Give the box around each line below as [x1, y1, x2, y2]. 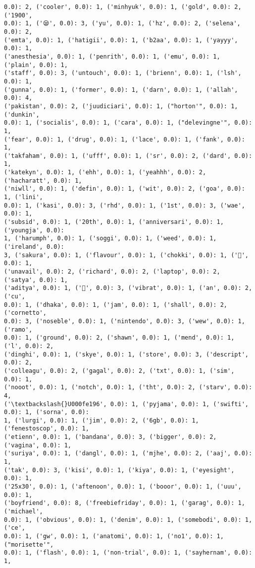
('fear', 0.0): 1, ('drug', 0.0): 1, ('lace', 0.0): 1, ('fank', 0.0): [4, 136, 245, 143]
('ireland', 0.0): [4, 243, 64, 251]
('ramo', [4, 326, 33, 333]
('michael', [4, 508, 43, 515]
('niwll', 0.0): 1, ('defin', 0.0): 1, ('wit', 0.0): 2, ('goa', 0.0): [4, 185, 245, 193]
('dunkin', [4, 111, 40, 118]
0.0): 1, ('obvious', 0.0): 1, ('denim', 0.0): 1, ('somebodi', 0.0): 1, [4, 516, 253, 523]
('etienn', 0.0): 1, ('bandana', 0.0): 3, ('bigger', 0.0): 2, [4, 433, 217, 441]
